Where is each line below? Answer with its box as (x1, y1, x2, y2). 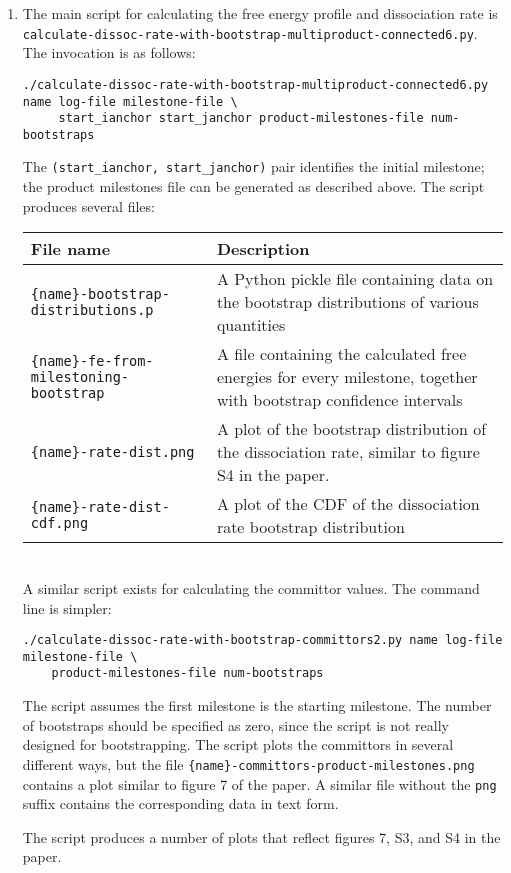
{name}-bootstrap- (30, 285, 170, 302)
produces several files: (22, 195, 155, 216)
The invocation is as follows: (22, 42, 196, 63)
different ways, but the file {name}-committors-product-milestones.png (22, 753, 475, 774)
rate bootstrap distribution (216, 515, 405, 539)
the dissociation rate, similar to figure (216, 440, 480, 464)
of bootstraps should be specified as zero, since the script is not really (22, 714, 449, 735)
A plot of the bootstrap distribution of (216, 417, 487, 441)
